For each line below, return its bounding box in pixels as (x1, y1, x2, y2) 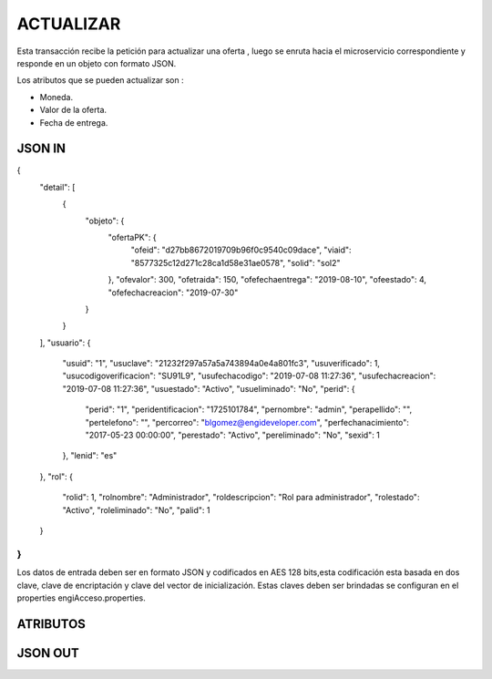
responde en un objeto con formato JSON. (16, 57, 177, 68)
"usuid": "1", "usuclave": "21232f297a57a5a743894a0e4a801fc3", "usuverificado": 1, (62, 358, 380, 369)
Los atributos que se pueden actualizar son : (16, 75, 184, 86)
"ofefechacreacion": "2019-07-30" (108, 287, 239, 298)
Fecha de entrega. (39, 117, 108, 128)
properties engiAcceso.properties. (16, 592, 146, 603)
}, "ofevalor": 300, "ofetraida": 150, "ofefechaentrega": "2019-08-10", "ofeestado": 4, (108, 274, 427, 285)
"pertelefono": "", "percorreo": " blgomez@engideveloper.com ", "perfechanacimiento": (85, 417, 410, 427)
